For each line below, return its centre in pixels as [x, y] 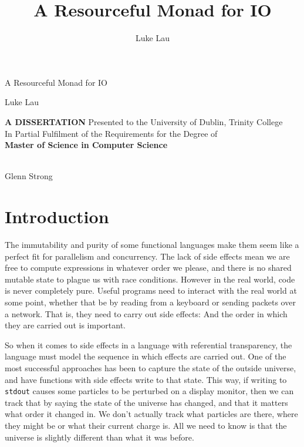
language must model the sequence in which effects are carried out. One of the [146, 356]
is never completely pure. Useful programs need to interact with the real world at [151, 290]
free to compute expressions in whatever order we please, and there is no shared [148, 268]
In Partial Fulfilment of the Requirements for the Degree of [111, 133]
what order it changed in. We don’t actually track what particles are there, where [151, 414]
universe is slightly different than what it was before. [99, 437]
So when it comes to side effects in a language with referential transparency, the [148, 345]
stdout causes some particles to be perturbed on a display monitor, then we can [149, 391]
